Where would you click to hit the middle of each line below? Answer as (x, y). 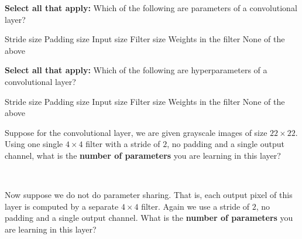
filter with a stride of (123, 144)
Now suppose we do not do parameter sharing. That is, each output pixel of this (149, 195)
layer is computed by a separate (62, 206)
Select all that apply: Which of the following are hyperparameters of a (136, 70)
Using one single (34, 144)
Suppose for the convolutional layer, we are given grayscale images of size (136, 132)
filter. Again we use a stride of (195, 206)
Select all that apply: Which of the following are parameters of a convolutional (151, 8)
